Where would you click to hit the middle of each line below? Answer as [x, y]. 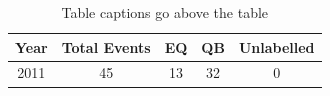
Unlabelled [276, 46]
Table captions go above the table [165, 12]
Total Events [106, 46]
